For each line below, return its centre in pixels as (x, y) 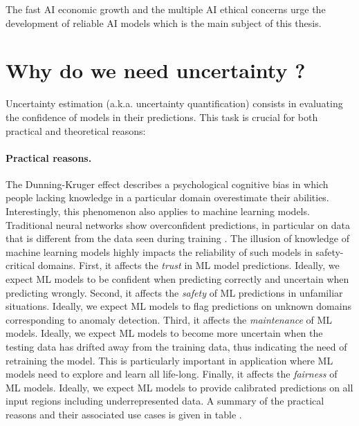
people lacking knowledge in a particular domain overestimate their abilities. (167, 197)
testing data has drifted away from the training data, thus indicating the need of (176, 347)
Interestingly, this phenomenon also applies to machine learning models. (158, 211)
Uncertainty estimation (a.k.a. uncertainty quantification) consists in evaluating (174, 103)
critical (20, 265)
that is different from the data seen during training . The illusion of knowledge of (178, 238)
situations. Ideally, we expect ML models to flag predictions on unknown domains (178, 306)
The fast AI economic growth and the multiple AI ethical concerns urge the (166, 9)
